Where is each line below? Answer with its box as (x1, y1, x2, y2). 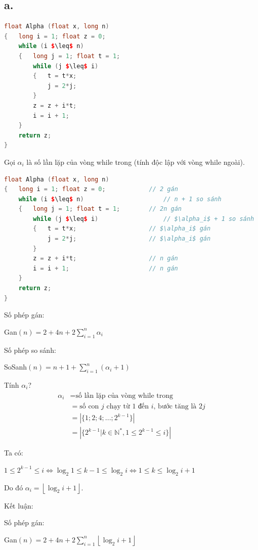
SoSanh (4, 361, 27, 372)
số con (79, 403, 99, 410)
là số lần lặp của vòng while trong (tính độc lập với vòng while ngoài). (26, 156, 245, 167)
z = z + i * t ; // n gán (33, 255, 178, 262)
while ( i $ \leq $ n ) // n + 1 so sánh (18, 195, 222, 203)
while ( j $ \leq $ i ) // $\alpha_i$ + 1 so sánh (33, 215, 254, 222)
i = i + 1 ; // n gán (33, 264, 178, 272)
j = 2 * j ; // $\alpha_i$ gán (47, 235, 211, 243)
